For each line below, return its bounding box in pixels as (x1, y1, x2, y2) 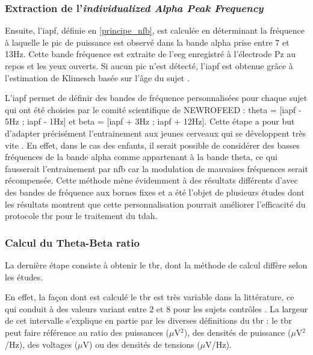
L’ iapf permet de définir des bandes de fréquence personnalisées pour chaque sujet (5, 91, 308, 104)
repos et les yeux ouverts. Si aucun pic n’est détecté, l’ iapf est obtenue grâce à (5, 60, 293, 72)
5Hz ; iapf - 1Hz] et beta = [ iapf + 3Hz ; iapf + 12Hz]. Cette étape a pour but (5, 115, 295, 128)
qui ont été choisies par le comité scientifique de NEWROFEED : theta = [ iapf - (5, 103, 302, 116)
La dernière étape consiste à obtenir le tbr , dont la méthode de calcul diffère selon (5, 258, 308, 271)
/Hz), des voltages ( (5, 338, 78, 350)
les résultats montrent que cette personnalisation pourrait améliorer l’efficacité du (5, 197, 306, 210)
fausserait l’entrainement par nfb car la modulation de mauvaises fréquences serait (5, 162, 308, 174)
